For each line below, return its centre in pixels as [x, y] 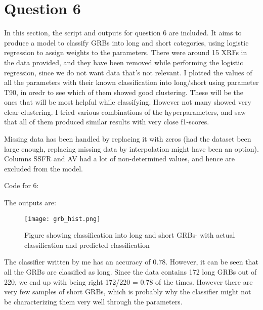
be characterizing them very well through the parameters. [93, 301]
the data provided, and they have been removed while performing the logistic [124, 62]
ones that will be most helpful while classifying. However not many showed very [128, 102]
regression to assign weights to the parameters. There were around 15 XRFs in [126, 52]
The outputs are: [30, 203]
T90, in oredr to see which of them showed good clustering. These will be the [124, 92]
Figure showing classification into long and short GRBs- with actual [130, 235]
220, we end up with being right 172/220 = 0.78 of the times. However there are [128, 281]
